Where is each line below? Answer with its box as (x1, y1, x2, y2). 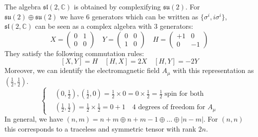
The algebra (4, 1, 41, 11)
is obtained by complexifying (73, 1, 161, 11)
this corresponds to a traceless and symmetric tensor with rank (4, 123, 196, 134)
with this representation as (173, 65, 254, 75)
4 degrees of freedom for (132, 104, 205, 111)
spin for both (164, 90, 204, 98)
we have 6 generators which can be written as (60, 11, 198, 21)
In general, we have (4, 114, 63, 124)
